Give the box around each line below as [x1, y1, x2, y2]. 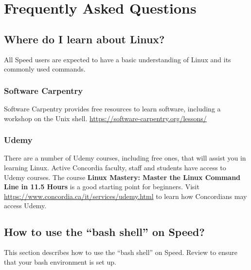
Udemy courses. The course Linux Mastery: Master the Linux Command [4, 172, 241, 182]
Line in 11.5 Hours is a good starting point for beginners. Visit [4, 181, 199, 192]
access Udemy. [4, 200, 47, 211]
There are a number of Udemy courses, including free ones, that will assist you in [4, 153, 246, 163]
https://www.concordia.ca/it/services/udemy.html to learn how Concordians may [4, 191, 247, 201]
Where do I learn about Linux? [4, 31, 165, 46]
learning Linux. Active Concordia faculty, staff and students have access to [4, 162, 226, 172]
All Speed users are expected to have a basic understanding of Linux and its [4, 54, 231, 64]
